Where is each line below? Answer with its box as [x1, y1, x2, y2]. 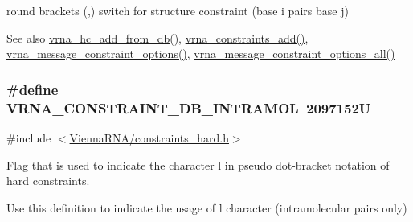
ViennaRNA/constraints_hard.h [69, 129, 229, 146]
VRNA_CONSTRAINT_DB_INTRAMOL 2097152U [6, 97, 371, 117]
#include [6, 129, 51, 146]
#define [6, 79, 59, 99]
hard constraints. [6, 172, 90, 189]
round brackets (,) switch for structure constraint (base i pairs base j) [6, 2, 349, 18]
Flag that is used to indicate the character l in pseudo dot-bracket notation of [6, 156, 390, 173]
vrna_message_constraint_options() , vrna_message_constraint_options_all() [6, 45, 395, 62]
